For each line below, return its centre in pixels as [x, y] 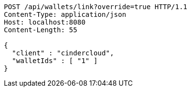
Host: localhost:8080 [45, 22]
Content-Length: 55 [41, 30]
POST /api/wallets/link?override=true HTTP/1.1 [96, 7]
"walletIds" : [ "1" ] [55, 61]
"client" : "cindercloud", [63, 53]
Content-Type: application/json [65, 14]
